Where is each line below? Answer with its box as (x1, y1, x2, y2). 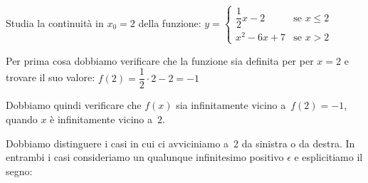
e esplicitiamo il (294, 150, 363, 164)
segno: (6, 163, 33, 178)
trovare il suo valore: (6, 70, 95, 85)
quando (6, 111, 38, 126)
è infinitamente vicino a (50, 111, 152, 126)
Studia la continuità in (6, 15, 104, 30)
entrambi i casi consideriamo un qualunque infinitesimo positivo (6, 150, 284, 164)
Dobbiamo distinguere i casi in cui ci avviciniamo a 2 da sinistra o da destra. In (6, 135, 355, 150)
